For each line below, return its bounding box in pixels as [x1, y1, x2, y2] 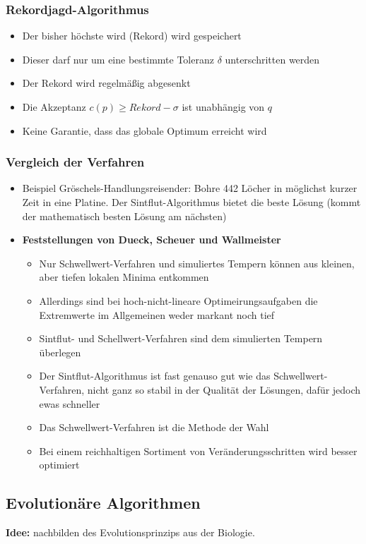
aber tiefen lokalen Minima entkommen [39, 270, 209, 284]
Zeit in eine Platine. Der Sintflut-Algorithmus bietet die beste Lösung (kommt [22, 195, 361, 209]
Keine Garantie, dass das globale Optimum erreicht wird [22, 123, 267, 138]
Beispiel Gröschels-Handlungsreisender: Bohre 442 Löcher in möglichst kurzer [22, 181, 358, 195]
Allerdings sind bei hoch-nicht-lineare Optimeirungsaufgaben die [39, 293, 318, 308]
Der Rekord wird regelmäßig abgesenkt [22, 75, 191, 90]
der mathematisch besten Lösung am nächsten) [22, 208, 227, 223]
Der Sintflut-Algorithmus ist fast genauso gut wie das [39, 368, 271, 383]
